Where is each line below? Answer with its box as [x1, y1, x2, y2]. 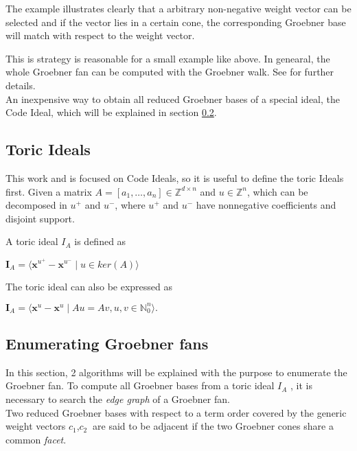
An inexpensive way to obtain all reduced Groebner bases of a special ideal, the [5, 91, 341, 106]
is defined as [74, 234, 126, 248]
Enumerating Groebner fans [5, 333, 209, 354]
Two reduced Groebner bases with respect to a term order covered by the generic [5, 405, 347, 419]
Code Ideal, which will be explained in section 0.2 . [5, 105, 217, 119]
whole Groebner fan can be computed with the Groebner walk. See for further [5, 65, 334, 79]
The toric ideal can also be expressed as [5, 279, 173, 293]
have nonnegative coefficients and [196, 198, 336, 212]
